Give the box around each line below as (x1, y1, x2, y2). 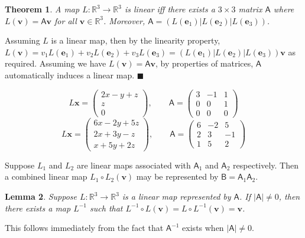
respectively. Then (233, 158, 299, 171)
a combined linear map (5, 170, 87, 183)
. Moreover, (103, 14, 145, 27)
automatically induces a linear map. (5, 68, 135, 81)
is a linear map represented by (122, 190, 231, 203)
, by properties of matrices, (155, 57, 254, 70)
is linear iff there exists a (124, 3, 215, 15)
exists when (182, 222, 224, 234)
